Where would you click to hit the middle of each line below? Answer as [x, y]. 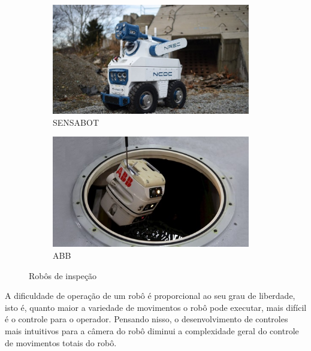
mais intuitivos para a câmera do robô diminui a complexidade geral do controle [152, 331]
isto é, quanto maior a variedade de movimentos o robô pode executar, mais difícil [156, 307]
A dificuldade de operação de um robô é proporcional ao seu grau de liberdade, [150, 296]
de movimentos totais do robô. [61, 342]
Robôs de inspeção [63, 275]
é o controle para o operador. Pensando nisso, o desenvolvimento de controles [147, 319]
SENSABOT [76, 122]
